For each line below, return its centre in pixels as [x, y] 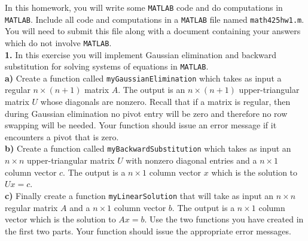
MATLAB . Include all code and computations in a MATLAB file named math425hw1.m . [155, 19]
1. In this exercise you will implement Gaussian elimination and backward [141, 54]
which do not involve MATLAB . [58, 42]
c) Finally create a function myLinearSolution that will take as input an [139, 195]
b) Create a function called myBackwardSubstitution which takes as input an [148, 148]
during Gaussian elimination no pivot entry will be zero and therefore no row [146, 113]
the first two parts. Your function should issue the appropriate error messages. [148, 231]
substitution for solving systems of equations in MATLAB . [107, 66]
